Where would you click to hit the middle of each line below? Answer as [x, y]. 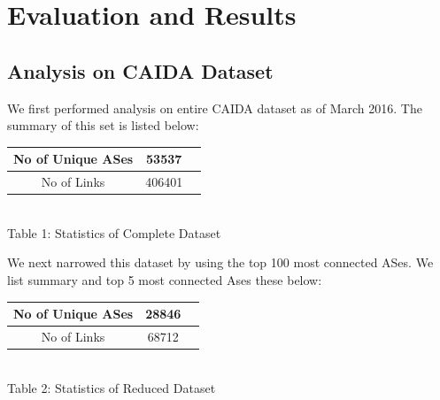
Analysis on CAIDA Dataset [140, 70]
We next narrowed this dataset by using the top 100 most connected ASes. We [220, 262]
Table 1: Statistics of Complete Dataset [114, 232]
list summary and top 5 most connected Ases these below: [165, 279]
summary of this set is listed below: [103, 125]
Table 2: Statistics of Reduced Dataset [112, 387]
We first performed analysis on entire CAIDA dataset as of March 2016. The [215, 108]
